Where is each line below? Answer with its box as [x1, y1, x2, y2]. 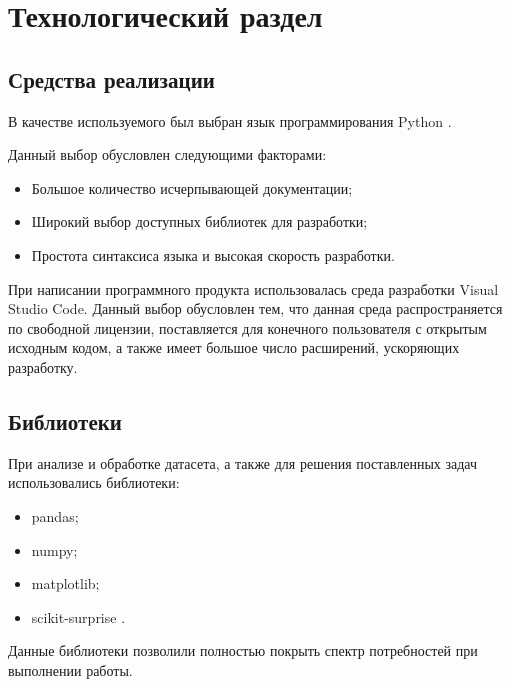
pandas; [31, 505, 79, 526]
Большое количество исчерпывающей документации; [31, 177, 353, 198]
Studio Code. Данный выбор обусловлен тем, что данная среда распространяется [8, 298, 503, 319]
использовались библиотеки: [8, 472, 180, 493]
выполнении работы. [8, 659, 133, 680]
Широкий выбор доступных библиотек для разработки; [31, 211, 368, 232]
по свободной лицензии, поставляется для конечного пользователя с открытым [8, 317, 487, 338]
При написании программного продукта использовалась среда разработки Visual [8, 278, 499, 299]
